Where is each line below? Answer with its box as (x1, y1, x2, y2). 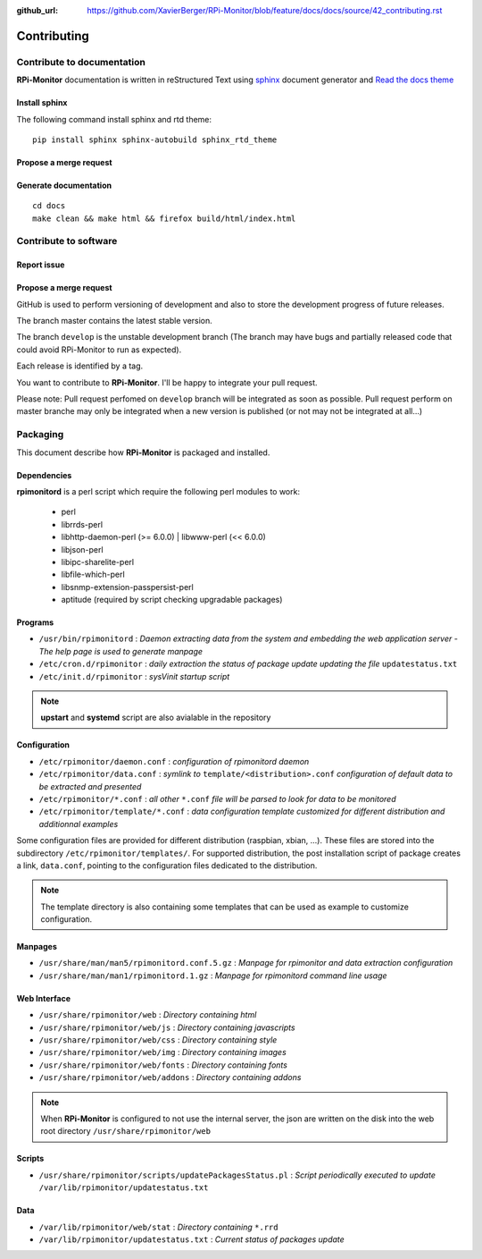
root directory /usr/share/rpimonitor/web (40, 1126, 212, 1136)
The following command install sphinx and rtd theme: (16, 114, 212, 124)
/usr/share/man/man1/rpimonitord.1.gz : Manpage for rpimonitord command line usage (38, 970, 387, 981)
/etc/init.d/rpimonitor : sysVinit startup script (38, 671, 230, 681)
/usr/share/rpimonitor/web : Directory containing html (38, 1010, 257, 1020)
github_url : (16, 5, 58, 15)
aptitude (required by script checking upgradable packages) (61, 595, 283, 605)
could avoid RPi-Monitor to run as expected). (16, 344, 182, 355)
